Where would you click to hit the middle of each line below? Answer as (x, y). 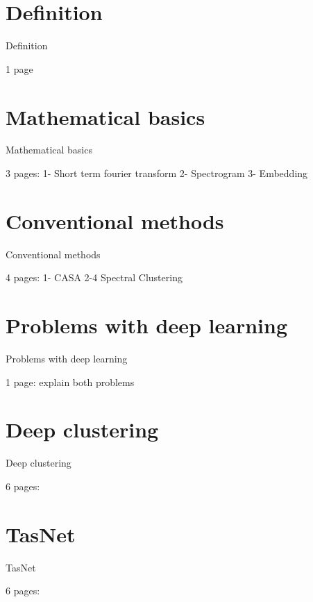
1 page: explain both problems (70, 382)
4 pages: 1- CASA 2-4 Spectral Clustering (94, 277)
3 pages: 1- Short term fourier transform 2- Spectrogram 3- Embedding (157, 173)
